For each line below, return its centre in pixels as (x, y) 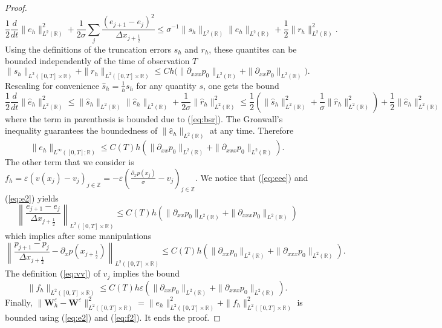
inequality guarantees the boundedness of (81, 130)
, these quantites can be (253, 49)
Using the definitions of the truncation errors (88, 49)
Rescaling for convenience (52, 85)
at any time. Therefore (252, 130)
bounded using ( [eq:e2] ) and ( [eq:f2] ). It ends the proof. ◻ (113, 317)
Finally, (19, 302)
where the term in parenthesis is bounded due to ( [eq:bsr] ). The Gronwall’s (144, 118)
